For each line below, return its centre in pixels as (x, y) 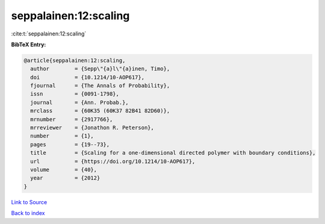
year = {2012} (65, 178)
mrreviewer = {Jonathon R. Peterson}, (92, 128)
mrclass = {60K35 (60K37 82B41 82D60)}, (100, 111)
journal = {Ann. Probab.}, (79, 102)
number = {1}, (62, 136)
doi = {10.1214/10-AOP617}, (87, 77)
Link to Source (29, 202)
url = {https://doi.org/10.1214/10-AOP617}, (113, 161)
